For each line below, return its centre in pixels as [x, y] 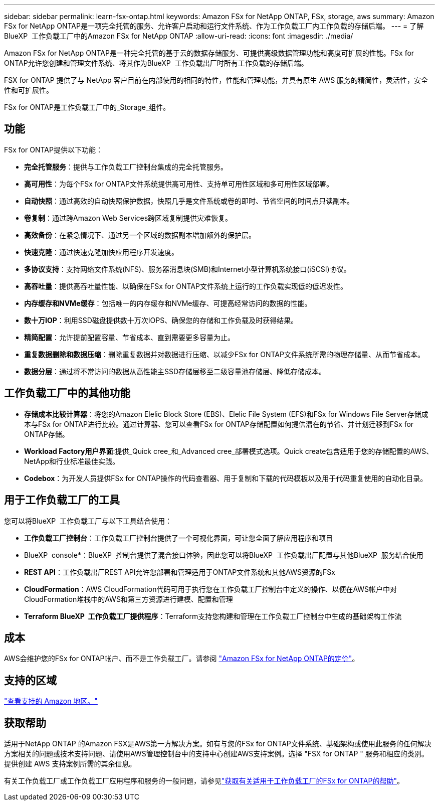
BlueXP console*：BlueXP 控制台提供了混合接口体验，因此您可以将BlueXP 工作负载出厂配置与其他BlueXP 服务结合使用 [224, 555]
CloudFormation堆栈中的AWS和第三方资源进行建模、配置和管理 [129, 599]
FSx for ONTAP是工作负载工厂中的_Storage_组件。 [87, 107]
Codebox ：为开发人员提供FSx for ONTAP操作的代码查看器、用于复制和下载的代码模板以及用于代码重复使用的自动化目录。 [226, 478]
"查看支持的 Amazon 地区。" [51, 701]
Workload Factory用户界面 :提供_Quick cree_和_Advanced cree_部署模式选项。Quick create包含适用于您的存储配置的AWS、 [229, 451]
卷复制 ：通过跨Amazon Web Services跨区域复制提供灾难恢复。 [128, 218]
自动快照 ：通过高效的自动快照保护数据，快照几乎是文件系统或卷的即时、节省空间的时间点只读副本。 [189, 201]
